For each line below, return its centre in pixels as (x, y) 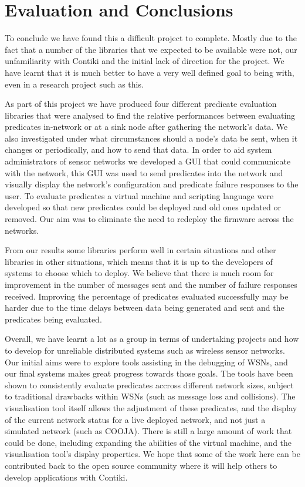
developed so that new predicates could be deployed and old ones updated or (143, 207)
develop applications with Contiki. (66, 477)
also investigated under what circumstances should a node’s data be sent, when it (151, 138)
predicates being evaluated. (53, 319)
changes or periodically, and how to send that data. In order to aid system (138, 150)
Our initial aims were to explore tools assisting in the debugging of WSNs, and (146, 362)
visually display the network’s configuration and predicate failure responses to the (152, 184)
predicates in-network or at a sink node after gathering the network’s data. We (146, 127)
